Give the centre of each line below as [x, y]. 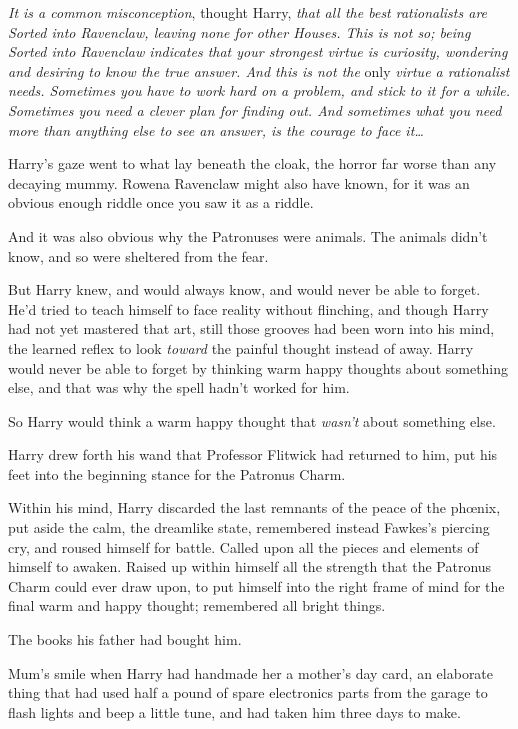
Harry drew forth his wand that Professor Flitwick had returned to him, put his [253, 454]
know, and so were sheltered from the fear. [138, 255]
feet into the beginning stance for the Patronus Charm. [177, 473]
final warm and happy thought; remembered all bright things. [197, 605]
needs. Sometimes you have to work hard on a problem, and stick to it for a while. [259, 90]
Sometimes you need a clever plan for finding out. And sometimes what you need [255, 109]
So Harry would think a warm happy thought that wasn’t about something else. [252, 420]
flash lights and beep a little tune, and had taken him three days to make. [234, 711]
